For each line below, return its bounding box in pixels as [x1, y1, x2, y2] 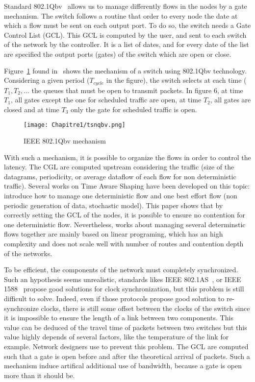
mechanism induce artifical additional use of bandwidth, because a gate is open [4, 360, 242, 371]
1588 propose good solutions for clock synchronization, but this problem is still [4, 284, 244, 294]
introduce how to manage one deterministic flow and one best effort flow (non [4, 191, 237, 201]
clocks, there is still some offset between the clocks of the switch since [41, 303, 250, 313]
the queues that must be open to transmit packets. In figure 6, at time [31, 85, 243, 95]
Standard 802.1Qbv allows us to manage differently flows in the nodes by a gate [4, 1, 247, 11]
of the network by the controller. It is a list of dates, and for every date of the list [4, 39, 249, 49]
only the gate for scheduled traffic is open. [71, 104, 197, 114]
